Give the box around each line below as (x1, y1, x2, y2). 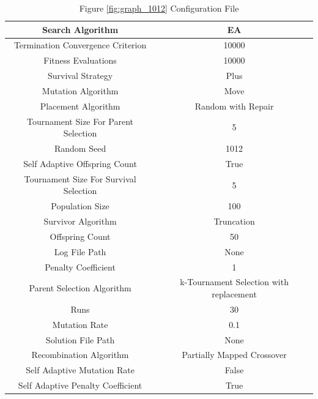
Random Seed (54, 142, 106, 155)
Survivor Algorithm (43, 215, 117, 228)
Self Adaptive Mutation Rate (26, 364, 135, 376)
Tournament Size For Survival (24, 172, 136, 185)
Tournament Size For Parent (27, 114, 134, 127)
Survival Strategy (47, 69, 113, 82)
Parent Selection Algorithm (29, 282, 131, 294)
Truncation (213, 215, 255, 228)
